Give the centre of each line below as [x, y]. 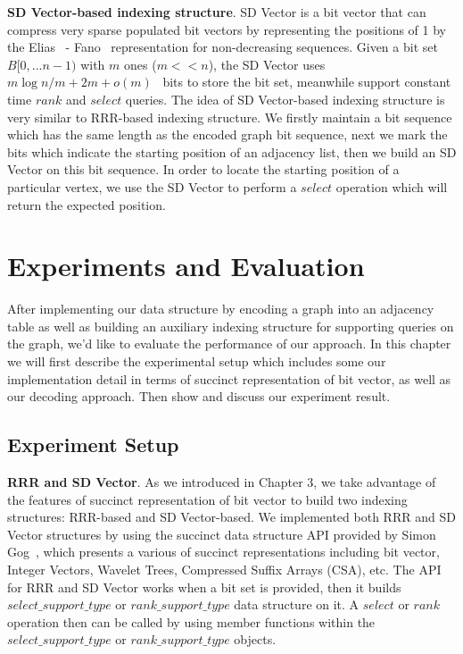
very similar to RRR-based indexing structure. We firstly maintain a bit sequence [230, 117]
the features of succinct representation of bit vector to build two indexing [207, 499]
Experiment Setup [93, 444]
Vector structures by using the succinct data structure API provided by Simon [222, 534]
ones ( [141, 64]
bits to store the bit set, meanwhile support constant [307, 82]
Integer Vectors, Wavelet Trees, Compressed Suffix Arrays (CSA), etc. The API [224, 569]
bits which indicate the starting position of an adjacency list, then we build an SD [232, 151]
